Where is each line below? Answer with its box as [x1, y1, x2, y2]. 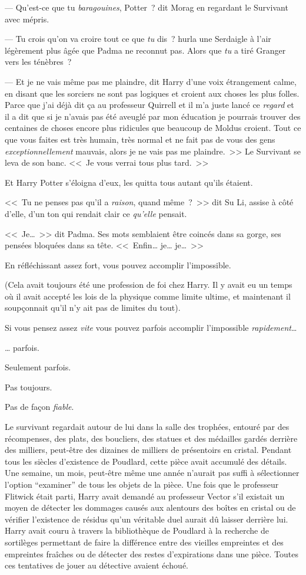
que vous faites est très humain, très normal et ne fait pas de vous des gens [5, 133, 275, 145]
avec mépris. [5, 12, 49, 25]
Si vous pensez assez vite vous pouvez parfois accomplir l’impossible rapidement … [5, 321, 297, 334]
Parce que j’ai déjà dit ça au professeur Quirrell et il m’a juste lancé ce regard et [5, 98, 294, 111]
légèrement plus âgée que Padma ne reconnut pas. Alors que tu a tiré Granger [5, 44, 286, 56]
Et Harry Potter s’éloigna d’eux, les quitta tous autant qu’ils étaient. [5, 176, 253, 188]
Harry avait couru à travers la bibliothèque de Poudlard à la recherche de [5, 524, 269, 537]
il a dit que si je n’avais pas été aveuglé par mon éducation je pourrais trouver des [5, 110, 301, 122]
